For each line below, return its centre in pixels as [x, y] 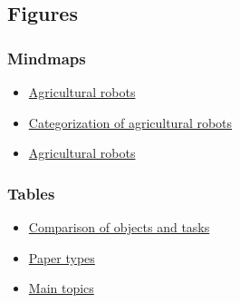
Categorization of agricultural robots [130, 122]
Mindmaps [47, 58]
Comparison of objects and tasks [119, 227]
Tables [31, 193]
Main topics [61, 288]
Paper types [62, 257]
